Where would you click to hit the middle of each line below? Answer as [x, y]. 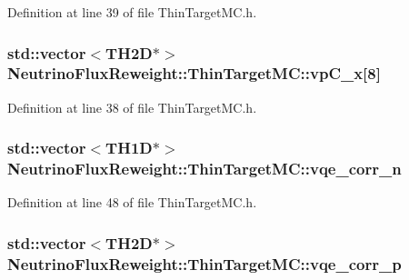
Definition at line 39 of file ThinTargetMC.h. [132, 12]
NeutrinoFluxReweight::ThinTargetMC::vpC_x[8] [194, 73]
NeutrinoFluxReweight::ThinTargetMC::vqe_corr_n [204, 169]
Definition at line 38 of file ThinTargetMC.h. [132, 107]
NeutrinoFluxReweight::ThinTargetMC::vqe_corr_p [204, 263]
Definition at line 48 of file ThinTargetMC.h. [132, 202]
